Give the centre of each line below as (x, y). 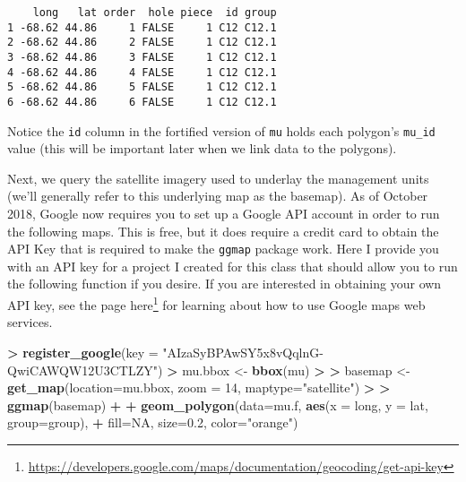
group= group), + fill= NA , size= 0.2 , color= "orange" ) (153, 422)
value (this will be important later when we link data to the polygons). (202, 148)
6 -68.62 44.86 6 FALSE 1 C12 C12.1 (142, 102)
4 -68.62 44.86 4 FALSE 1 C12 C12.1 (142, 72)
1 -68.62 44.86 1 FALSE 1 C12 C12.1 (142, 27)
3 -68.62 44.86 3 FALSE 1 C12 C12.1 (142, 57)
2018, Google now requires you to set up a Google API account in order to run (224, 214)
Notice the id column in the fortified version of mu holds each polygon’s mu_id (221, 130)
